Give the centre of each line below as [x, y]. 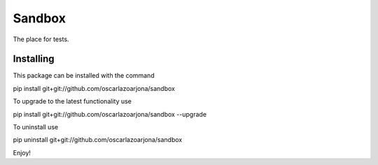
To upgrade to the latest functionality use [72, 101]
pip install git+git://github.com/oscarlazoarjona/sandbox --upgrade [110, 114]
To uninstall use [36, 127]
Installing [34, 59]
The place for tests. [41, 39]
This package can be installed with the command [84, 76]
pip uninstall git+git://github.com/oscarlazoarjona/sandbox [98, 140]
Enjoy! [22, 152]
